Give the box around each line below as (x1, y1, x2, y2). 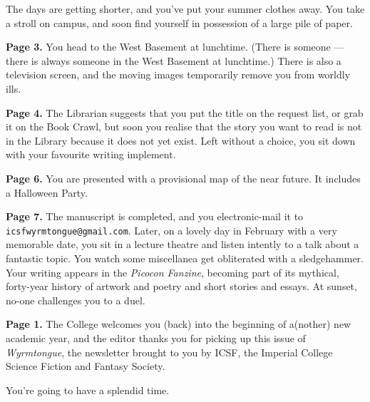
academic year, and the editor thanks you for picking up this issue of (6, 330, 306, 345)
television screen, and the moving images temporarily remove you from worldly (6, 67, 351, 82)
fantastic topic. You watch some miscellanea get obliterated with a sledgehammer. (6, 250, 364, 265)
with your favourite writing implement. (6, 147, 176, 162)
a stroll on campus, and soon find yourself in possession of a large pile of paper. (6, 15, 353, 30)
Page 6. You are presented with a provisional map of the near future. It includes (6, 170, 361, 185)
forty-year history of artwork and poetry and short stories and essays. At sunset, (6, 279, 357, 294)
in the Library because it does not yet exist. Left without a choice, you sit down (6, 133, 356, 148)
